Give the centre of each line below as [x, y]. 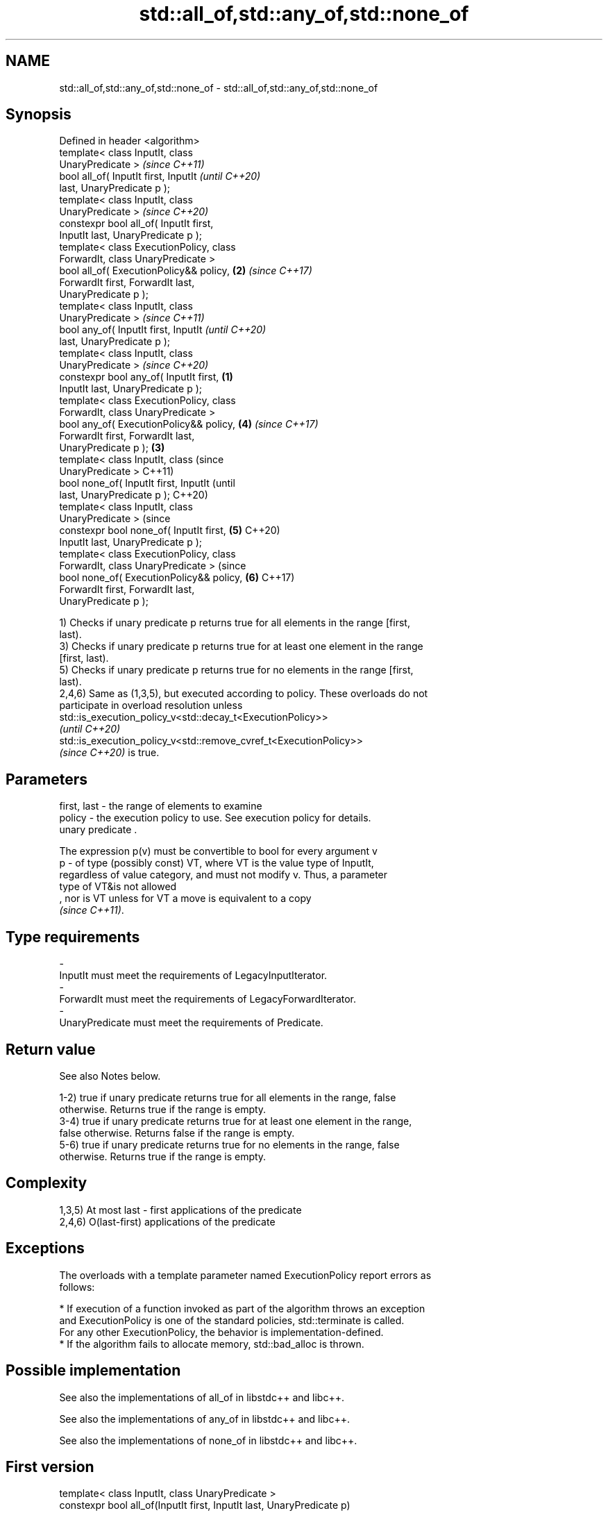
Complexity [47, 1183]
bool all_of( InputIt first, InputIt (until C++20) [160, 176]
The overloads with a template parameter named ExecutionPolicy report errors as [245, 1275]
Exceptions [45, 1248]
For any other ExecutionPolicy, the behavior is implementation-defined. [221, 1332]
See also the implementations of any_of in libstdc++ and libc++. [204, 1419]
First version [50, 1466]
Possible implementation [93, 1371]
